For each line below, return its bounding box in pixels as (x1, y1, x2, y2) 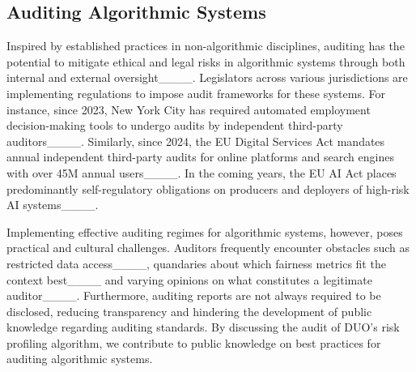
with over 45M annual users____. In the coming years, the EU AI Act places (6, 164, 397, 181)
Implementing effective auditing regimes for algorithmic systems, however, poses (6, 223, 403, 240)
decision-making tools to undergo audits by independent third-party (6, 117, 343, 134)
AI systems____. (6, 196, 99, 213)
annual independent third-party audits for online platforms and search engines (6, 148, 394, 165)
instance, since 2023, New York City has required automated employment (6, 100, 371, 118)
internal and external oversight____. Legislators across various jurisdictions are (6, 69, 408, 86)
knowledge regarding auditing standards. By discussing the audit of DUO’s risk (6, 319, 400, 336)
